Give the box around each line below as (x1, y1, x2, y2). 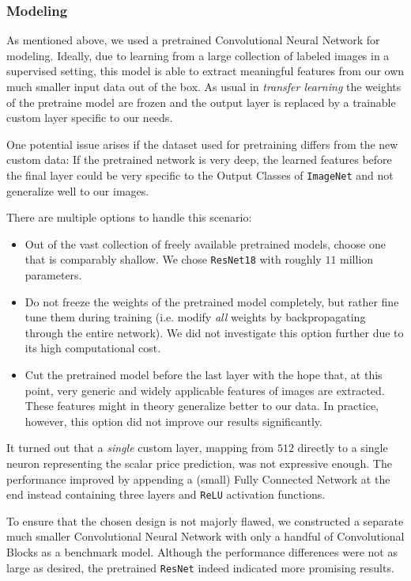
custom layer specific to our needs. (6, 109, 173, 126)
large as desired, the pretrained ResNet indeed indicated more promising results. (6, 559, 394, 575)
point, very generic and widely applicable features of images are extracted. (25, 382, 385, 398)
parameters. (25, 267, 82, 283)
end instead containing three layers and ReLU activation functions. (6, 486, 326, 503)
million (340, 251, 374, 268)
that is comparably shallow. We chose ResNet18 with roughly (25, 251, 322, 268)
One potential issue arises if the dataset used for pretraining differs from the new (6, 135, 398, 152)
